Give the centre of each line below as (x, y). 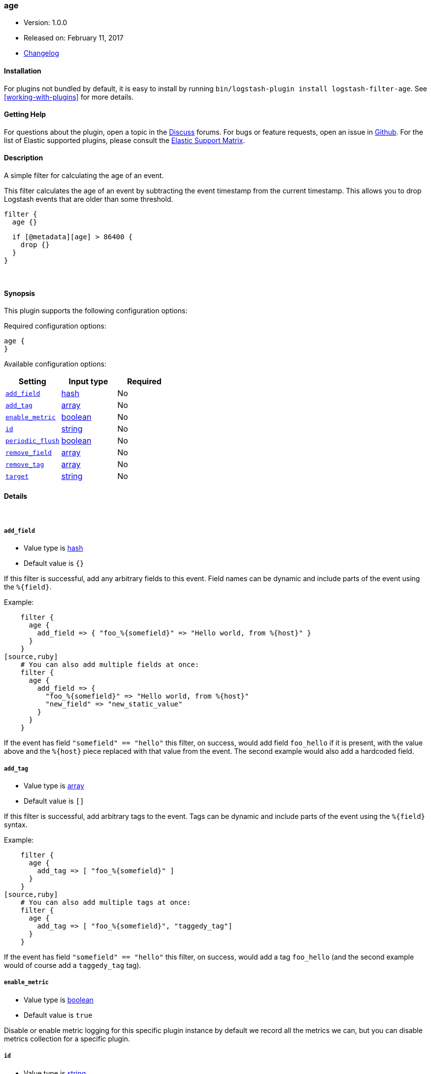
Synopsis (20, 293)
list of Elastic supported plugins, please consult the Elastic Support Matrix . (125, 140)
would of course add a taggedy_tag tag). (73, 965)
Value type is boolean (59, 1000)
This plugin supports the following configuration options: (96, 311)
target (17, 476)
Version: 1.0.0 (46, 23)
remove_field (29, 452)
